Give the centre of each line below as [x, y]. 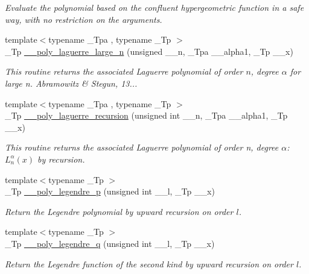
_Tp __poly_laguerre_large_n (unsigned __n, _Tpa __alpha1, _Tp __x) [149, 51]
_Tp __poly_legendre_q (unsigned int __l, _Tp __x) [110, 243]
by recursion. [61, 159]
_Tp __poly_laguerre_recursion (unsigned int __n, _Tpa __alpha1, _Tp [146, 115]
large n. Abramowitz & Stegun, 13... [71, 83]
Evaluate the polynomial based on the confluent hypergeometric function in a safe [154, 7]
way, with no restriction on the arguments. [84, 19]
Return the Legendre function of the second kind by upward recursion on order [149, 263]
